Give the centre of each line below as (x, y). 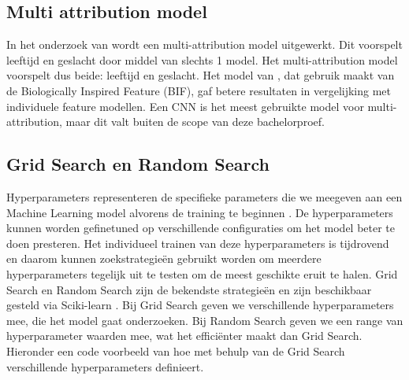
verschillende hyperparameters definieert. (105, 366)
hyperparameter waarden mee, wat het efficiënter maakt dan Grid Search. (184, 336)
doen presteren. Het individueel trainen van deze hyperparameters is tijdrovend (198, 243)
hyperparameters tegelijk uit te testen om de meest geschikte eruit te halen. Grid (202, 273)
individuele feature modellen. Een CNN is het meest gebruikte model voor (185, 106)
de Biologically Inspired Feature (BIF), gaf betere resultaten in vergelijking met (199, 90)
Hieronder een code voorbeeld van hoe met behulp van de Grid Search (176, 350)
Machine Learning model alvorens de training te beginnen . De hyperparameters (200, 212)
